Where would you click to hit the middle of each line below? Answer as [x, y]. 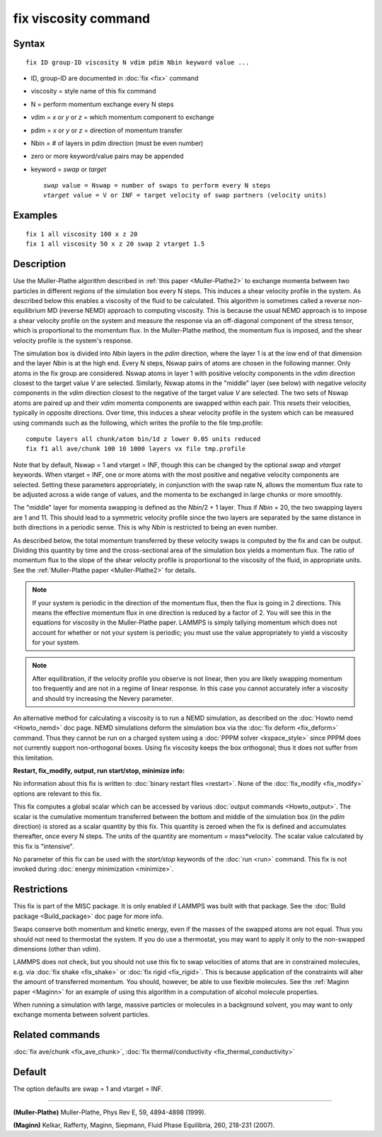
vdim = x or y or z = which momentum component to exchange [123, 118]
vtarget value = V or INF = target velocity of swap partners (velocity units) [185, 195]
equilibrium [29, 311]
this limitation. [34, 758]
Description [40, 264]
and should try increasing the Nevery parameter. [103, 698]
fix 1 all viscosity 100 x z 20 [82, 234]
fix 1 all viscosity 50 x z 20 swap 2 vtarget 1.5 [115, 244]
